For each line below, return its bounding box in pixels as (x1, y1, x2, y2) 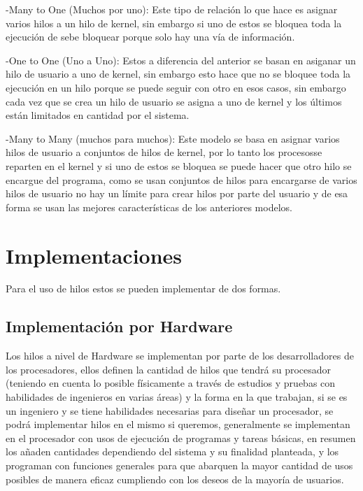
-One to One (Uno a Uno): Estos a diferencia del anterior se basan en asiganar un (6, 52, 356, 67)
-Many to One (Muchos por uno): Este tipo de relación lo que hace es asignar (6, 2, 338, 16)
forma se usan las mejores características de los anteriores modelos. (6, 199, 292, 214)
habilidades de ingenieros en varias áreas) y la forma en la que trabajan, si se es (6, 390, 348, 404)
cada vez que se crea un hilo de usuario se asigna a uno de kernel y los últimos (6, 94, 342, 108)
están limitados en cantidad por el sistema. (6, 108, 190, 122)
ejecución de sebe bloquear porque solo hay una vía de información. (6, 29, 295, 44)
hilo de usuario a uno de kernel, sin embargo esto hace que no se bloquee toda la (6, 66, 351, 81)
